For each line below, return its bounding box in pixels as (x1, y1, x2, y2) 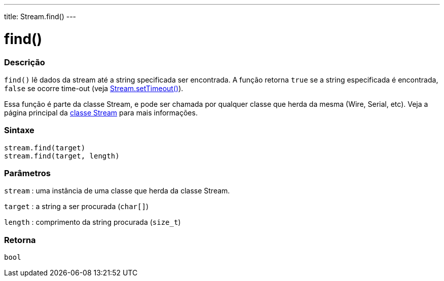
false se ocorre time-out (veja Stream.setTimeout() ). (4, 84, 183, 93)
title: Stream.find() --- (4, 12, 77, 21)
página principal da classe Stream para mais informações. (4, 108, 198, 117)
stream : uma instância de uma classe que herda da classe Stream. (4, 186, 230, 195)
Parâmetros (4, 168, 51, 178)
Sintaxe (4, 125, 34, 136)
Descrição (4, 57, 45, 67)
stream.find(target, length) (4, 151, 120, 160)
